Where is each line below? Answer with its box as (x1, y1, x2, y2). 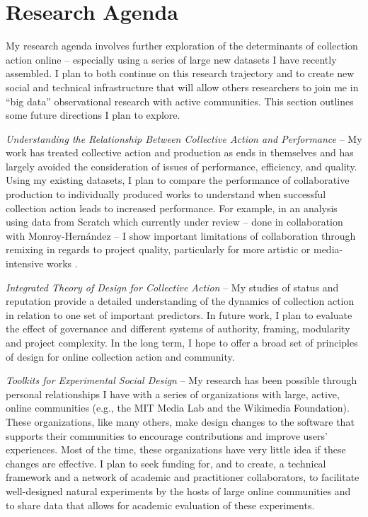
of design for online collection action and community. (6, 349, 235, 364)
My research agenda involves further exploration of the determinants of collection (6, 38, 358, 53)
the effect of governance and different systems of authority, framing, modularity (6, 321, 350, 336)
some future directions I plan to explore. (6, 108, 180, 122)
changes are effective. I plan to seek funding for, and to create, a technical (6, 455, 326, 470)
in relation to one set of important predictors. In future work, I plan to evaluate (6, 307, 352, 322)
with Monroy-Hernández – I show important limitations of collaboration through (6, 228, 356, 243)
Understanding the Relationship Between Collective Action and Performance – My (6, 131, 362, 146)
